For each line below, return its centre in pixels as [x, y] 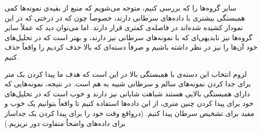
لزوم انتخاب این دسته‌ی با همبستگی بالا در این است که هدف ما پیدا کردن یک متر [126, 74]
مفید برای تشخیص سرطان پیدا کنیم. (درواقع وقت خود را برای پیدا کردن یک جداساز [129, 113]
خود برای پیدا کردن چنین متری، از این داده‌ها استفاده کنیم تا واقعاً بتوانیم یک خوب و [129, 103]
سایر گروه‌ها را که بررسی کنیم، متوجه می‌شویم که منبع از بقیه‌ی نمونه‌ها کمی [120, 8]
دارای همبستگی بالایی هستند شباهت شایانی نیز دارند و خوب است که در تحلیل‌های [127, 93]
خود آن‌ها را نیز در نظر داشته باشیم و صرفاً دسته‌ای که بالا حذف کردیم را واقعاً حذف [131, 47]
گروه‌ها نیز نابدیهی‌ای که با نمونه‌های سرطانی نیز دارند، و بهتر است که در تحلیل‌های [128, 37]
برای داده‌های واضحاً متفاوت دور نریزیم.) [65, 123]
